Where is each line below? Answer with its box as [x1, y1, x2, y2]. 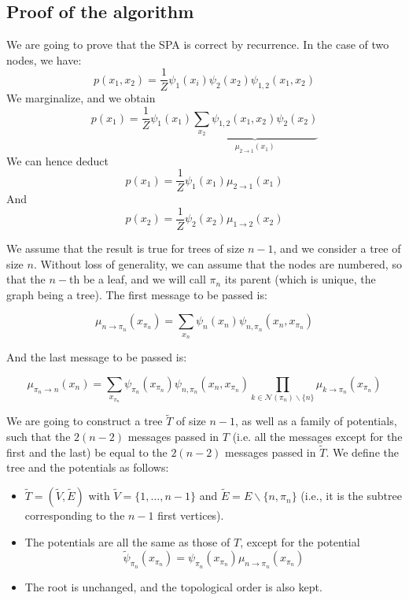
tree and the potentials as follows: [6, 459, 169, 476]
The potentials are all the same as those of [24, 533, 230, 550]
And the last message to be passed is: [6, 349, 187, 365]
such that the [6, 428, 71, 445]
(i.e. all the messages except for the [232, 428, 403, 445]
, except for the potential [240, 533, 360, 550]
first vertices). [157, 507, 224, 524]
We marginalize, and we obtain [6, 90, 156, 106]
